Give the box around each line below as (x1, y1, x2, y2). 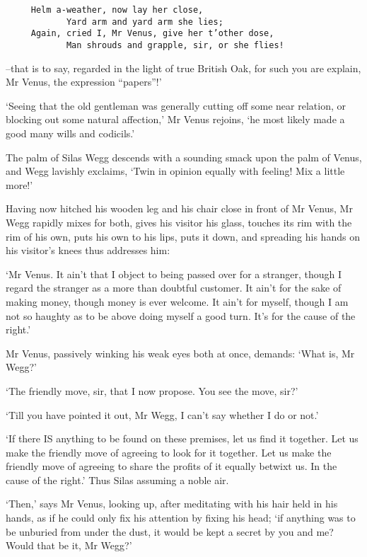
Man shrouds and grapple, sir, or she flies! (66, 40, 284, 50)
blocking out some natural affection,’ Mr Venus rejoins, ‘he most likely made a (6, 112, 345, 127)
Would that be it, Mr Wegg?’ (6, 538, 132, 553)
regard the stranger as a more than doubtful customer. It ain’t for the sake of (6, 280, 342, 295)
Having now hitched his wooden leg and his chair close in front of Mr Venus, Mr (6, 201, 353, 216)
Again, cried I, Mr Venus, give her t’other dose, (30, 28, 274, 39)
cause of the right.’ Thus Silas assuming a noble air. (6, 472, 229, 487)
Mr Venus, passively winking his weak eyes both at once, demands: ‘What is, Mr (6, 345, 355, 360)
